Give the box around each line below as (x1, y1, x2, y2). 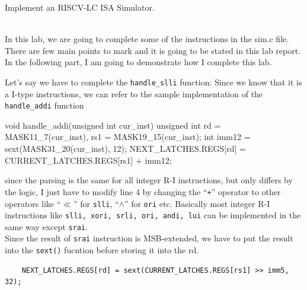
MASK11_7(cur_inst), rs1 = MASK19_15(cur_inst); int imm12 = (5, 130, 251, 143)
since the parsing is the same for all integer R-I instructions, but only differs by (5, 174, 293, 186)
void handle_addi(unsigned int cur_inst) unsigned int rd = (5, 119, 221, 131)
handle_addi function (5, 99, 84, 111)
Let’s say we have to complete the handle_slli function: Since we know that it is (5, 75, 302, 88)
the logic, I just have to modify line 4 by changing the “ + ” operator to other (5, 185, 281, 197)
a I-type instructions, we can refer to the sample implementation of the (5, 87, 263, 100)
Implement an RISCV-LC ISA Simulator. (5, 1, 155, 13)
